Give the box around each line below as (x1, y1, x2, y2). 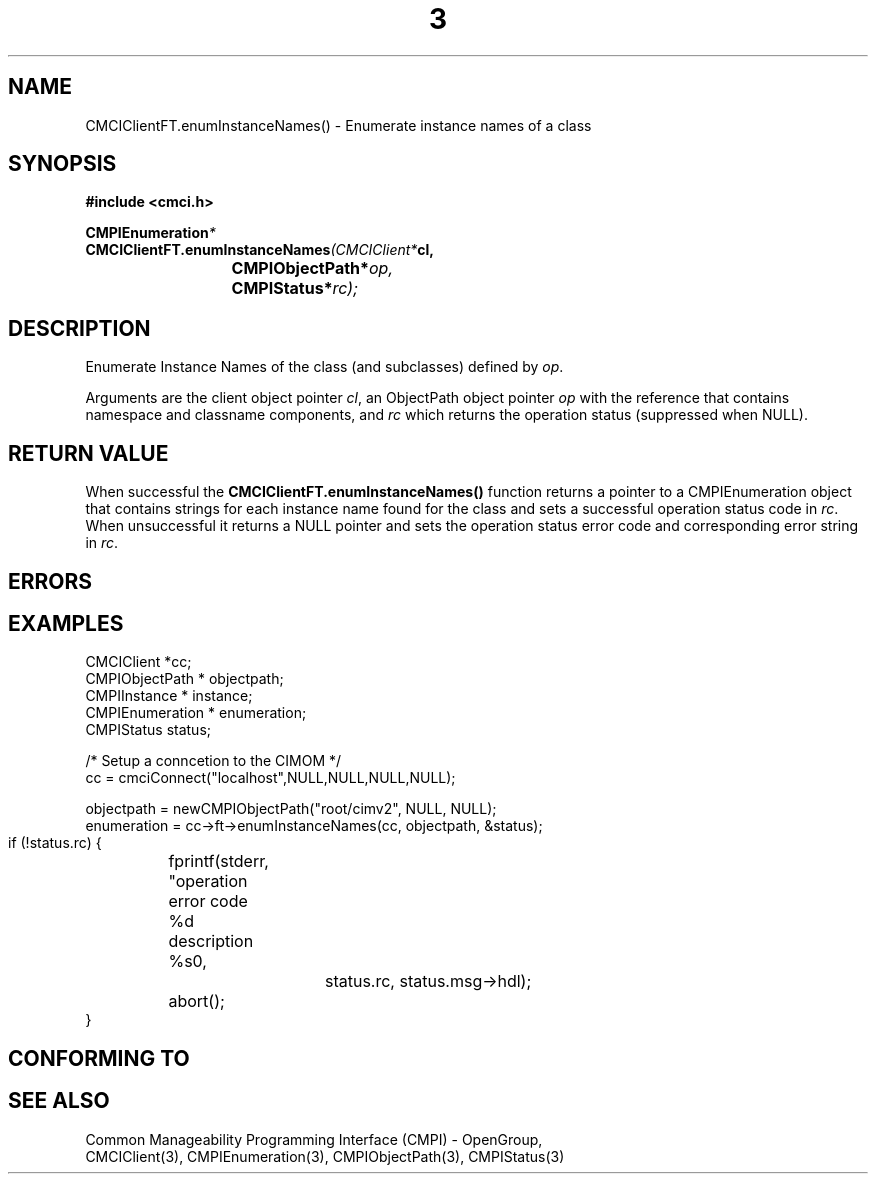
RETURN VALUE (8, 440, 169, 466)
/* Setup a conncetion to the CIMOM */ (85, 752, 342, 770)
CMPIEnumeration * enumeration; (85, 704, 307, 722)
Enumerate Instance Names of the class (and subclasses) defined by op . (85, 358, 564, 376)
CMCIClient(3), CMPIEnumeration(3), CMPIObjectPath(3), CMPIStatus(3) (85, 1147, 565, 1165)
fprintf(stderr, (168, 851, 269, 872)
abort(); (168, 991, 225, 1012)
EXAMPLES (8, 610, 124, 636)
